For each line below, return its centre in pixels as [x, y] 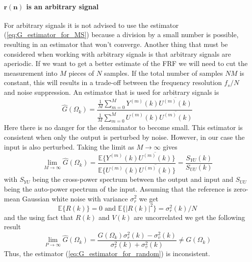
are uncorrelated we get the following [189, 217]
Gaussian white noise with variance [75, 198]
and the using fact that [39, 217]
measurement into [31, 73]
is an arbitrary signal [62, 6]
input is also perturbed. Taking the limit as [69, 146]
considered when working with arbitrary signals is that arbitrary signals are [117, 54]
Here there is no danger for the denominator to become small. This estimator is [124, 127]
